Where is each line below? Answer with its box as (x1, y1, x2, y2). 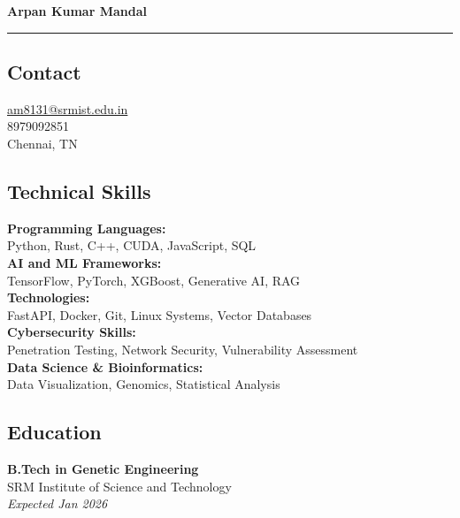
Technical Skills (7, 177, 151, 204)
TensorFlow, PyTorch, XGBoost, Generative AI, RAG (7, 270, 301, 289)
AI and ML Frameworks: (7, 253, 162, 271)
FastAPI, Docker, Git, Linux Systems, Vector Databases (7, 305, 312, 324)
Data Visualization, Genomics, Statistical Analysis (7, 375, 280, 393)
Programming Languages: (7, 218, 166, 237)
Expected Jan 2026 (7, 494, 108, 513)
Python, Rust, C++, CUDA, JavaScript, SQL (7, 236, 257, 255)
